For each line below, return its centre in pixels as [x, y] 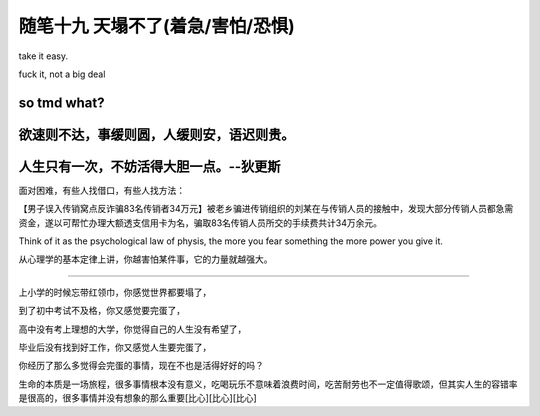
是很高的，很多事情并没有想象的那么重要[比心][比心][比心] [137, 398]
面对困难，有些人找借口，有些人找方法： [101, 190]
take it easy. [43, 56]
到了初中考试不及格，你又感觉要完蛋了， [101, 311]
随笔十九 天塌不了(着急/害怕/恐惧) [156, 26]
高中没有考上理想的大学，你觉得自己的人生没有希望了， [132, 329]
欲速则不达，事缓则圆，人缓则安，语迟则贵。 [156, 134]
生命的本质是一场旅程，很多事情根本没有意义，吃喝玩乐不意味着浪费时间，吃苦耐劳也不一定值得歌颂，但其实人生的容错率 [268, 384]
